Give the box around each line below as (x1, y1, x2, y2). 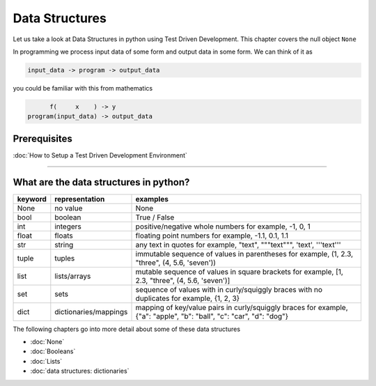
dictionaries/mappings (54, 307, 128, 316)
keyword (17, 194, 47, 203)
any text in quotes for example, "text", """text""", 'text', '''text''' (135, 240, 341, 249)
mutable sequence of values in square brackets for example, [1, (135, 267, 344, 277)
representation (54, 194, 105, 203)
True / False (135, 213, 175, 222)
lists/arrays (54, 271, 91, 281)
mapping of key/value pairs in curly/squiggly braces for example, (135, 302, 348, 312)
